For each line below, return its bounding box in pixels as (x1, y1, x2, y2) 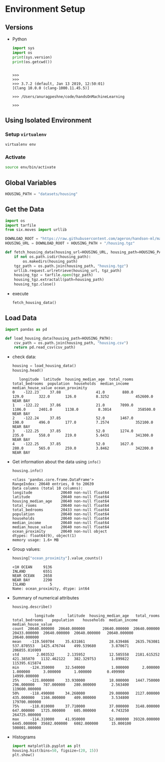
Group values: (12, 546, 41, 552)
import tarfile (5, 223, 36, 228)
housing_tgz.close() (14, 282, 56, 287)
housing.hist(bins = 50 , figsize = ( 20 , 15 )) (12, 748, 99, 753)
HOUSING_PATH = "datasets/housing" (5, 192, 78, 197)
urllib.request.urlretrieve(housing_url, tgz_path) (14, 268, 122, 273)
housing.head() (12, 368, 44, 373)
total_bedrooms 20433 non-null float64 (12, 507, 110, 512)
